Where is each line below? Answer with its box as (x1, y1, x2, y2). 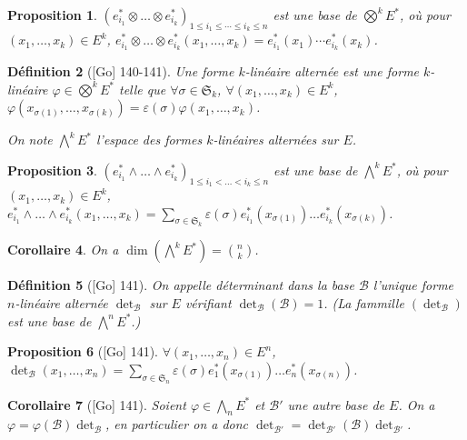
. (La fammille (323, 293, 404, 312)
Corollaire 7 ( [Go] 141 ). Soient (7, 395, 186, 414)
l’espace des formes (96, 130, 203, 149)
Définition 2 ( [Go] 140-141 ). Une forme (7, 62, 234, 81)
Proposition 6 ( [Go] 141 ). (7, 342, 158, 361)
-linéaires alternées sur (213, 130, 339, 149)
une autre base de (287, 395, 385, 414)
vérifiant (184, 293, 232, 312)
